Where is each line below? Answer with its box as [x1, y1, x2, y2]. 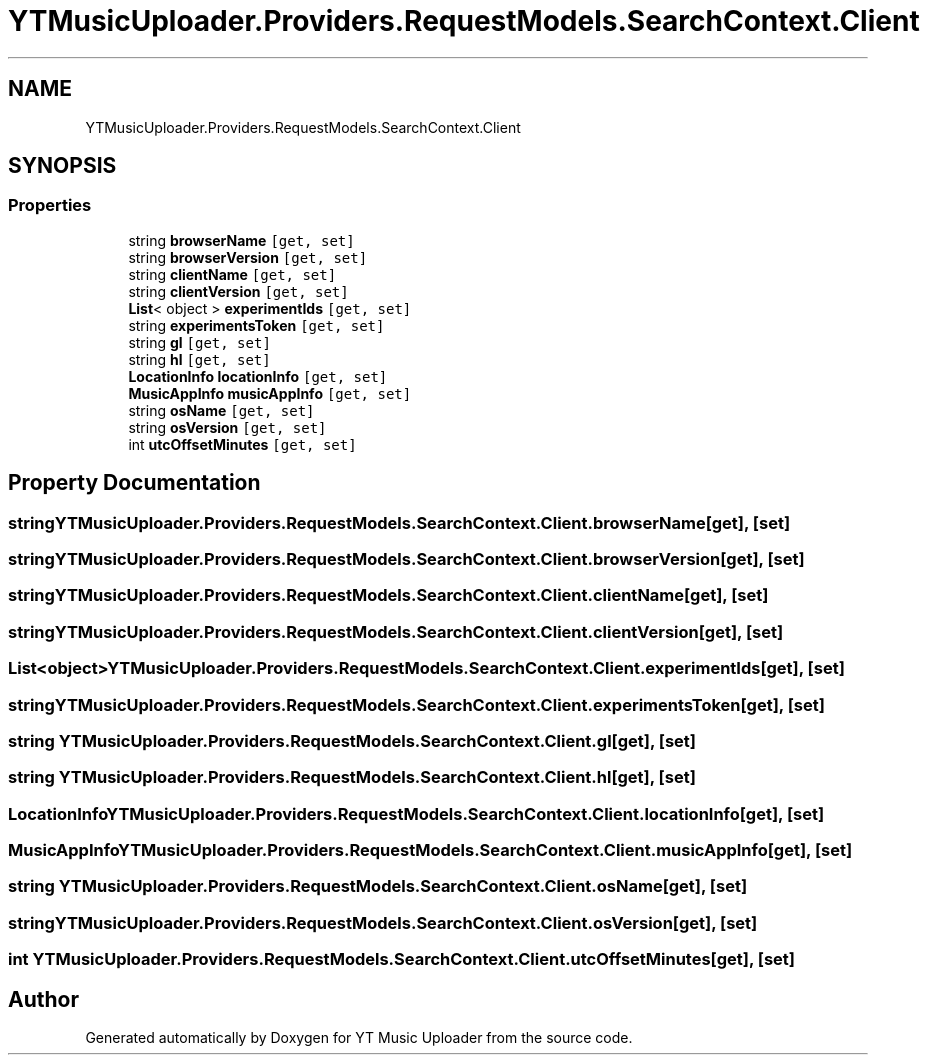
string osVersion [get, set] [128, 418, 327, 436]
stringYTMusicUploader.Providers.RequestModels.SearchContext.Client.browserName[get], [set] [8, 512, 791, 533]
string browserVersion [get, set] [128, 248, 368, 266]
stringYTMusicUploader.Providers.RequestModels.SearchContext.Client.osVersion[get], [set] [8, 912, 758, 933]
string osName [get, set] [128, 401, 315, 419]
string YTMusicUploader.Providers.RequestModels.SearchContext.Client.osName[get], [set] [8, 876, 748, 897]
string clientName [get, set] [128, 265, 337, 283]
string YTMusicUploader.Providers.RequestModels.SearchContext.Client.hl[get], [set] [8, 767, 696, 788]
